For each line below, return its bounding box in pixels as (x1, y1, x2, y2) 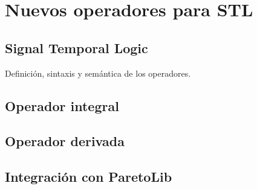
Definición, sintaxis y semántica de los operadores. (5, 66, 191, 79)
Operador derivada (5, 132, 125, 150)
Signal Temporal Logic (5, 38, 148, 57)
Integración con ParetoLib (5, 167, 172, 186)
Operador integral (5, 96, 119, 115)
